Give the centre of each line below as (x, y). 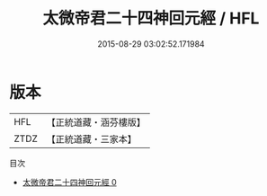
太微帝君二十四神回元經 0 (69, 182)
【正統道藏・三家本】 (92, 138)
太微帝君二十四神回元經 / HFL (151, 18)
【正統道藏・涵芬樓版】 (96, 122)
